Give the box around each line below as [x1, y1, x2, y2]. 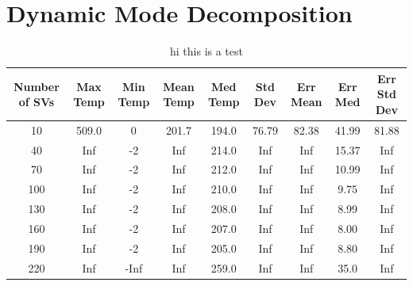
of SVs [18, 93, 55, 110]
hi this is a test [170, 43, 243, 59]
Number [13, 78, 60, 94]
